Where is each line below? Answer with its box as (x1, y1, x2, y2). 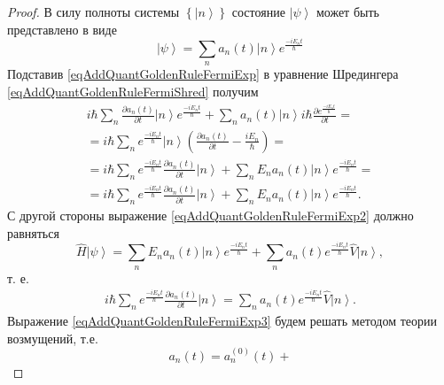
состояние (231, 3, 285, 20)
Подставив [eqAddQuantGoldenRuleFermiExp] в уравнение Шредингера (7, 65, 399, 83)
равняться (7, 223, 59, 242)
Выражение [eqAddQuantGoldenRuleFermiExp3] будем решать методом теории (7, 311, 438, 329)
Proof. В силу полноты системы (7, 3, 180, 20)
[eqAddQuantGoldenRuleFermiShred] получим (7, 81, 259, 100)
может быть (315, 3, 379, 20)
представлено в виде (7, 19, 117, 38)
